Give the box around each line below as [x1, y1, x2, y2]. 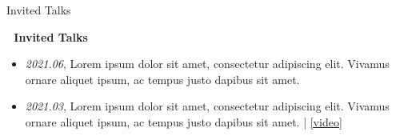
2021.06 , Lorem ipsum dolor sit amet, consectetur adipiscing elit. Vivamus [25, 55, 390, 72]
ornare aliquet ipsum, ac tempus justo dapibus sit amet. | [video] [25, 113, 342, 130]
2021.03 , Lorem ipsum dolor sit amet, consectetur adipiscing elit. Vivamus [25, 98, 390, 114]
